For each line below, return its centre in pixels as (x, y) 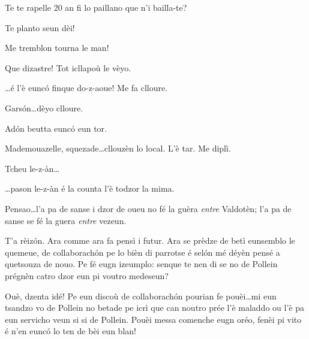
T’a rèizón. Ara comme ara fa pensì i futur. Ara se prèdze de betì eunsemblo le (150, 240)
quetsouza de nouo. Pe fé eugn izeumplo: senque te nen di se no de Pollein (141, 264)
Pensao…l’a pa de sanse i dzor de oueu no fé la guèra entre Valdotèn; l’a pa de (148, 208)
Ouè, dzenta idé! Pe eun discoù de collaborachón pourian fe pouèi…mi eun (141, 296)
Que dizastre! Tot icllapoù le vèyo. (68, 67)
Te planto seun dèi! (40, 27)
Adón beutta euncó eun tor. (56, 128)
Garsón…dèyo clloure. (44, 108)
